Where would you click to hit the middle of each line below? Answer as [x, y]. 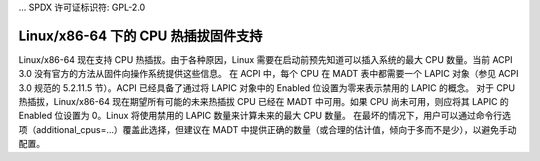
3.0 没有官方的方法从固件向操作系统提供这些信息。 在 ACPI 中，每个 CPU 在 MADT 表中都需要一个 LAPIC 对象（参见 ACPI [268, 74]
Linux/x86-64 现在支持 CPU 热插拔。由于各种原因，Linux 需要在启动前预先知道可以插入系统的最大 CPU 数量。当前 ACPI [266, 59]
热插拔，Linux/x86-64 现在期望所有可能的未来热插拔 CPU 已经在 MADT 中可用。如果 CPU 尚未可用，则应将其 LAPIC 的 [263, 102]
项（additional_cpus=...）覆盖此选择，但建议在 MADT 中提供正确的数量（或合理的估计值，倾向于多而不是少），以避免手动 [267, 129]
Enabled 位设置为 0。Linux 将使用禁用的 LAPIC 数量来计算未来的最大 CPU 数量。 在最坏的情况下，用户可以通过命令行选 [265, 116]
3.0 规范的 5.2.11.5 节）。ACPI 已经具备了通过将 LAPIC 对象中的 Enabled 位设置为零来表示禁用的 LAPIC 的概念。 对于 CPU [266, 87]
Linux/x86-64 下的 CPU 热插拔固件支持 [140, 35]
